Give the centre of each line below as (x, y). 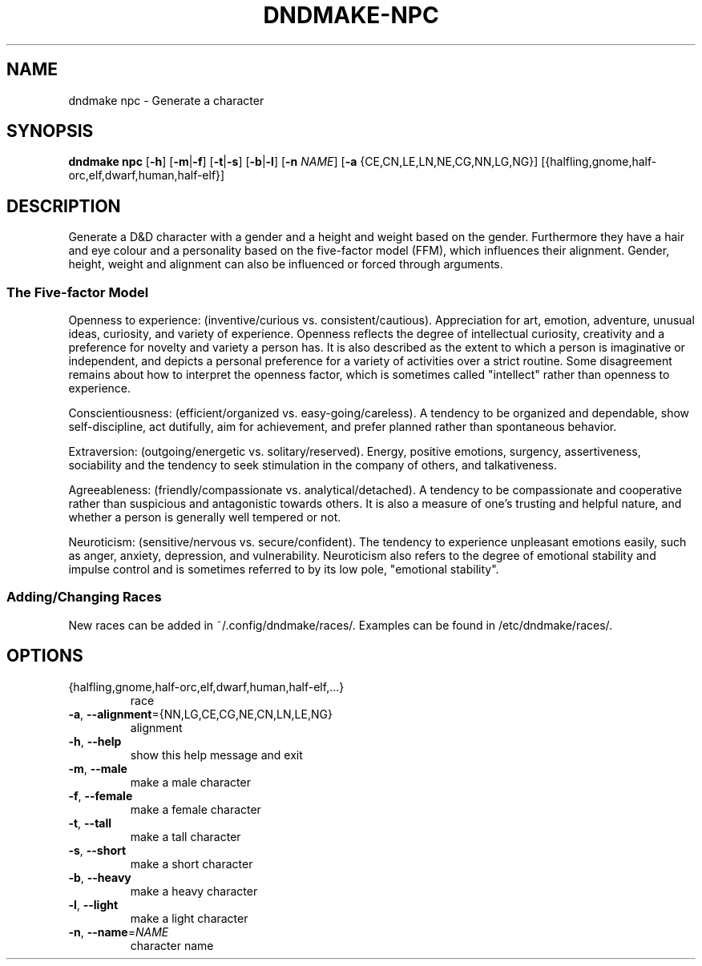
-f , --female (101, 795)
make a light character (189, 918)
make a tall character (186, 836)
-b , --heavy (100, 877)
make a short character (192, 863)
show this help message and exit (216, 755)
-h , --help (95, 741)
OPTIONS (45, 656)
